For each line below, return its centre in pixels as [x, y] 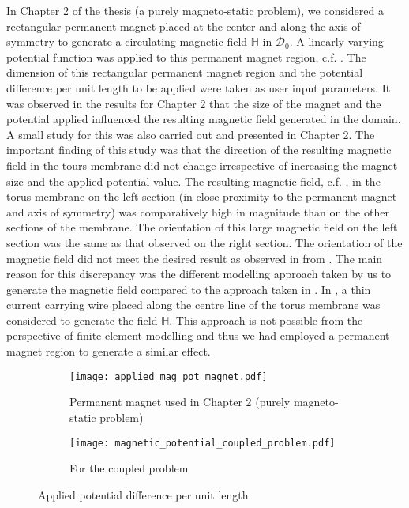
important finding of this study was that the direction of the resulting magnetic [199, 150]
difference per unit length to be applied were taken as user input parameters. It [199, 87]
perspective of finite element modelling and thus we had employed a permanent [198, 335]
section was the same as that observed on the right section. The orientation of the [204, 242]
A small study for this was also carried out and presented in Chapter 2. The [191, 134]
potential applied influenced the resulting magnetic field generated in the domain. [204, 119]
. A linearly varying [336, 41]
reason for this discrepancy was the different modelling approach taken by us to [199, 274]
